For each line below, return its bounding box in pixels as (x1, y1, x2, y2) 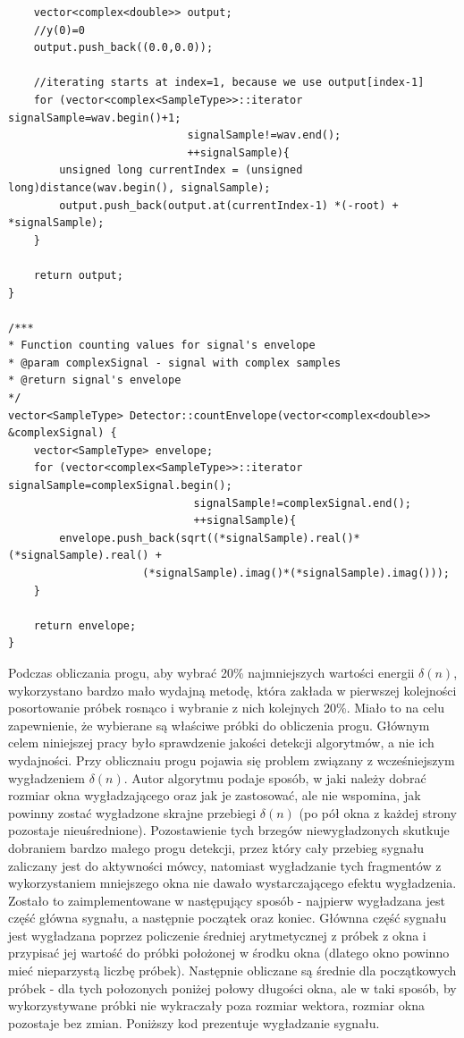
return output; (33, 268, 123, 282)
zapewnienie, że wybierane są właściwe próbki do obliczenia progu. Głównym (8, 715, 430, 734)
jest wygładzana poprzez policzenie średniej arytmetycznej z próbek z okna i (8, 925, 426, 944)
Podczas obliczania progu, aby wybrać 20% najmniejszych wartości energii (8, 662, 415, 681)
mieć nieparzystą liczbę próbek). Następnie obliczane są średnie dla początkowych (8, 961, 457, 980)
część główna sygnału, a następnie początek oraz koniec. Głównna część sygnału (8, 908, 447, 927)
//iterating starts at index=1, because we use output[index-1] (33, 76, 425, 89)
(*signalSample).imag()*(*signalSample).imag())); (142, 567, 450, 579)
